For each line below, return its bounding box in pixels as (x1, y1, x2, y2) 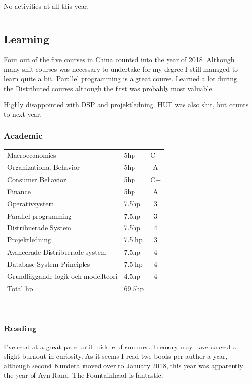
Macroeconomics (7, 150, 56, 160)
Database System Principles (7, 258, 90, 269)
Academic (4, 129, 43, 142)
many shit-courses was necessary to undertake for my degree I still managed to (4, 64, 238, 74)
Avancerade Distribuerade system (7, 247, 106, 257)
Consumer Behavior (7, 174, 66, 184)
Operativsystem (7, 198, 54, 208)
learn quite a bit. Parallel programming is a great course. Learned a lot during (4, 73, 237, 83)
